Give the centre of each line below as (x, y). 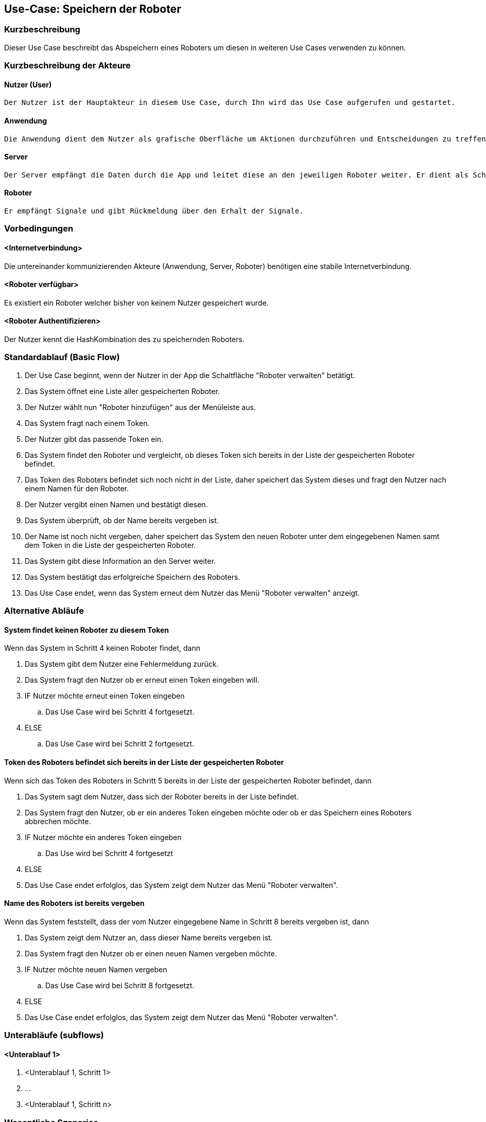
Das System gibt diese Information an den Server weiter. (120, 561)
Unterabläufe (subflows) (54, 1035)
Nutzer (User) (28, 84)
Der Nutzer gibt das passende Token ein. (94, 439)
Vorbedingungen (39, 229)
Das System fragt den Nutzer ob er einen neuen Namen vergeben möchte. (151, 953)
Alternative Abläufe (44, 611)
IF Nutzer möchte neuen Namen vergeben (96, 969)
